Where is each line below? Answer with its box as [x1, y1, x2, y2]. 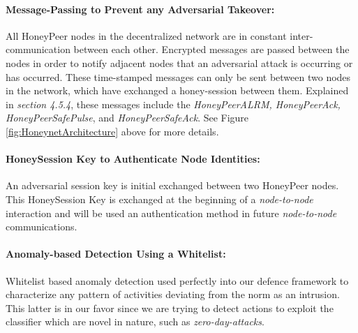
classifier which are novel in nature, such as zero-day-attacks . [6, 314, 264, 329]
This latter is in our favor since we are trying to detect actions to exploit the [6, 300, 334, 315]
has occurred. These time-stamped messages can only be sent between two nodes [6, 69, 351, 84]
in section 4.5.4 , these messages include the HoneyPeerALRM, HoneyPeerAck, [6, 96, 341, 111]
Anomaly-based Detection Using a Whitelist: [6, 246, 226, 261]
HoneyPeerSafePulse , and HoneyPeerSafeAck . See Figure [6, 110, 249, 125]
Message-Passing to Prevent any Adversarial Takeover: [6, 1, 275, 16]
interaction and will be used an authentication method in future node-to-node [6, 205, 337, 220]
